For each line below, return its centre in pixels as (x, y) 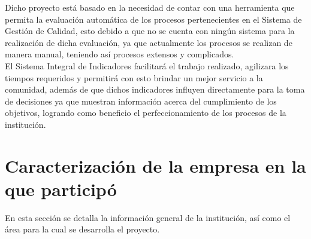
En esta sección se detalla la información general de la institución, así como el (148, 217)
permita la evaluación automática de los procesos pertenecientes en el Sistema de (153, 19)
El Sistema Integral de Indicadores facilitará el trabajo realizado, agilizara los (147, 65)
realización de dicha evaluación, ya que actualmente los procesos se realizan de (149, 42)
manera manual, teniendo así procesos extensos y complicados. (120, 54)
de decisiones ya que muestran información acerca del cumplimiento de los (141, 101)
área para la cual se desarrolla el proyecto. (82, 229)
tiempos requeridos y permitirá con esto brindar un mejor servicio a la (134, 77)
